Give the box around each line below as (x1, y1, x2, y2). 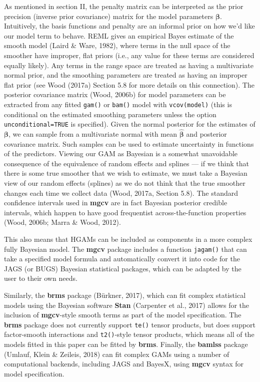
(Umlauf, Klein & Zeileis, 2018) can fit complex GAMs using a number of (4, 348, 229, 359)
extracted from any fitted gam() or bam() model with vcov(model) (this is (4, 99, 232, 109)
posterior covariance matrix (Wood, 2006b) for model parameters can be (4, 89, 226, 100)
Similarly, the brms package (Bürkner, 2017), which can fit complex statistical (4, 290, 246, 300)
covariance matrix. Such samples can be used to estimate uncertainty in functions (4, 138, 254, 149)
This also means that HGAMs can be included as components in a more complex (4, 234, 252, 244)
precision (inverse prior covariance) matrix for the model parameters (4, 11, 213, 21)
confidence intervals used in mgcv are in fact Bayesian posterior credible (4, 197, 227, 208)
